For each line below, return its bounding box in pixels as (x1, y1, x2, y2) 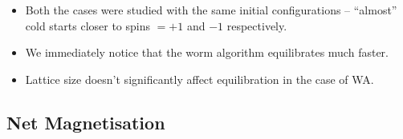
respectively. (226, 17, 287, 34)
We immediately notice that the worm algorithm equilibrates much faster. (25, 44, 389, 61)
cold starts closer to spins (25, 17, 151, 34)
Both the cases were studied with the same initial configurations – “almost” (25, 2, 397, 18)
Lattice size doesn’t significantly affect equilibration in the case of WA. (25, 70, 374, 87)
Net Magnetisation (6, 109, 165, 134)
